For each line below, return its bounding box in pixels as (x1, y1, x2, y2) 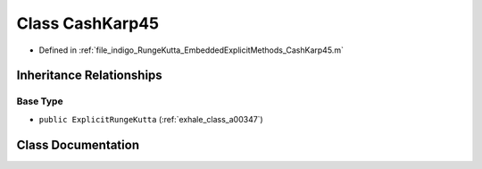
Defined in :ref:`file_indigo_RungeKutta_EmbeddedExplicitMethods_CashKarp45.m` (38, 45, 344, 55)
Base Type (16, 95, 63, 107)
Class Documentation (16, 137, 140, 152)
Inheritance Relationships (16, 68, 162, 83)
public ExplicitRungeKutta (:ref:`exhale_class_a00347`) (38, 114, 263, 124)
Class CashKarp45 (16, 13, 160, 33)
